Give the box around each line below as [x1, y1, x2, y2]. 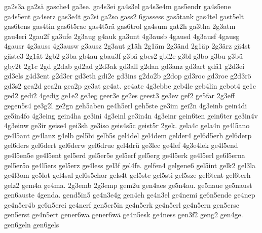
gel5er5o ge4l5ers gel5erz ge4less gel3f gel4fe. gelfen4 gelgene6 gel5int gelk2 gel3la [4, 160, 256, 170]
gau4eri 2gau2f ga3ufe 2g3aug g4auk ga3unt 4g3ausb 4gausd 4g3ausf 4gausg [4, 30, 240, 41]
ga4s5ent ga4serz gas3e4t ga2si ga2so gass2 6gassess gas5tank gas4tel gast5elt [4, 11, 244, 21]
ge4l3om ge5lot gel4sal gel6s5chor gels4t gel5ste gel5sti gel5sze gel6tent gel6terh [4, 170, 251, 180]
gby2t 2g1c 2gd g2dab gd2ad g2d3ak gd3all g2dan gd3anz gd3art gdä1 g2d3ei [4, 60, 245, 71]
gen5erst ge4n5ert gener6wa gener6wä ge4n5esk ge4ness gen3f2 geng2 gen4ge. [4, 209, 243, 220]
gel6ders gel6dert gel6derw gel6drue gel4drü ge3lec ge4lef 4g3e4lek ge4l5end [4, 140, 238, 150]
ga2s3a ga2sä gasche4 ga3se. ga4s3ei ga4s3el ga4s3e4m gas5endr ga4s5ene [4, 1, 231, 11]
